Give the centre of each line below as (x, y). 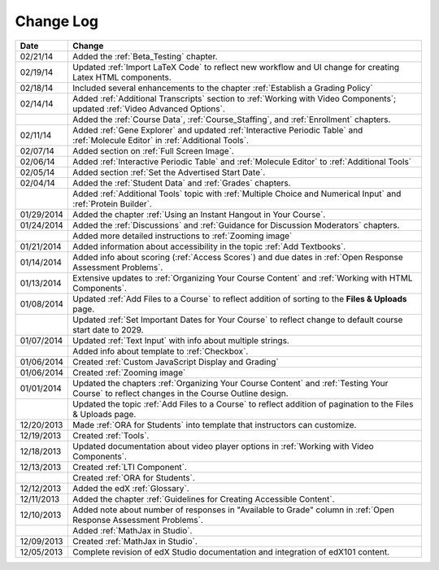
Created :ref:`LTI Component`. (130, 467)
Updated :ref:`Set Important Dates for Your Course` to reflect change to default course (238, 320)
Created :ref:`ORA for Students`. (134, 477)
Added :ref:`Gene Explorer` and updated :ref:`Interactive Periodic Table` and (218, 130)
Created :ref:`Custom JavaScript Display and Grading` (176, 362)
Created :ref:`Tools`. (111, 435)
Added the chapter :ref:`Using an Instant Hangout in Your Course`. (199, 214)
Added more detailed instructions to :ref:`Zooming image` (183, 236)
